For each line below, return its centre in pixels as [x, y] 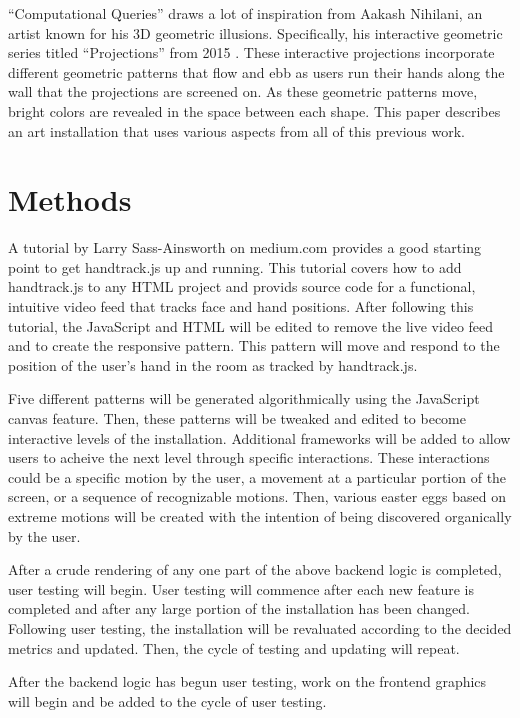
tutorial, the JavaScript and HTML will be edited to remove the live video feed [251, 325]
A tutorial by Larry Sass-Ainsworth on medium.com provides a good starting [244, 247]
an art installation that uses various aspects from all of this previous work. [236, 130]
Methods [70, 199]
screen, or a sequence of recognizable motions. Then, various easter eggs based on [257, 496]
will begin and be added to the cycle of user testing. [167, 700]
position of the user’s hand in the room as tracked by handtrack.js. [213, 364]
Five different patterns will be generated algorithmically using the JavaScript [244, 398]
